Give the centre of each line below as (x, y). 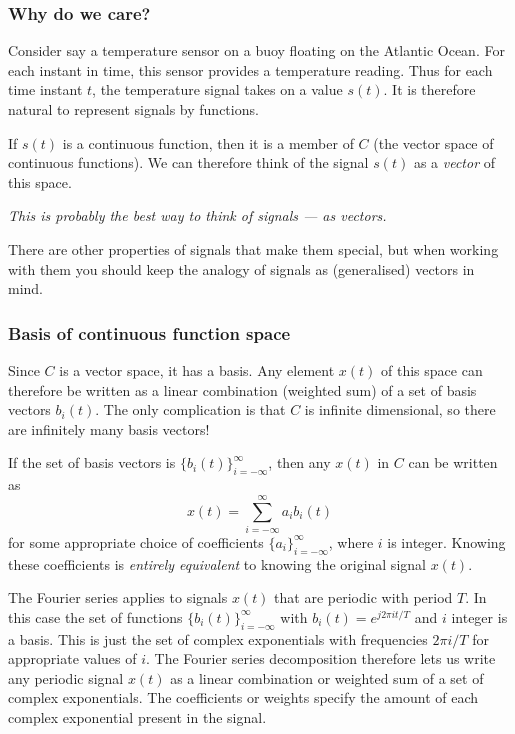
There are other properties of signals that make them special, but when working (253, 248)
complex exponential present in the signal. (137, 717)
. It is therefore (429, 89)
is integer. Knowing (446, 541)
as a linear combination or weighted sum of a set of (327, 677)
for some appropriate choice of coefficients (136, 541)
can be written (453, 462)
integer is (479, 616)
